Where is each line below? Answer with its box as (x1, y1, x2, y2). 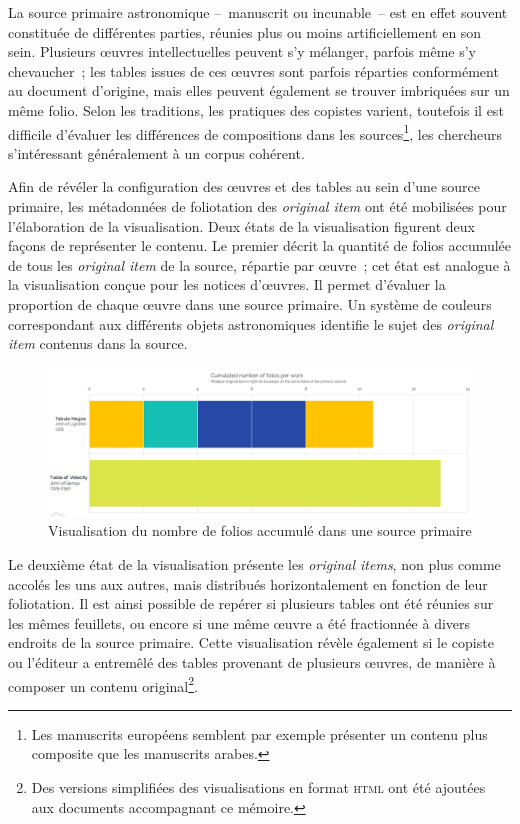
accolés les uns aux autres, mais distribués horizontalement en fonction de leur (8, 573, 488, 594)
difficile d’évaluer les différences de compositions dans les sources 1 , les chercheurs (8, 120, 502, 144)
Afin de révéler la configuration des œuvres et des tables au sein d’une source (8, 176, 480, 197)
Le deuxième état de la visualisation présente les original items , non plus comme (8, 554, 501, 574)
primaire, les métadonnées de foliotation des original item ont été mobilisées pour (8, 196, 507, 216)
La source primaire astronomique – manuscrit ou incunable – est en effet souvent (8, 2, 508, 22)
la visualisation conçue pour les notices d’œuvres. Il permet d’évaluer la (8, 274, 446, 295)
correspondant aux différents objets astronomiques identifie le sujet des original (8, 313, 494, 334)
